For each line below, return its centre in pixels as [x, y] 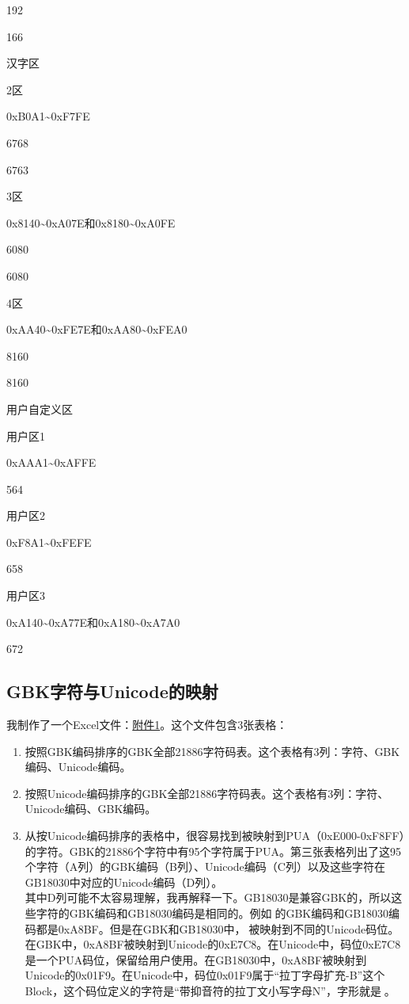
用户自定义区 [40, 408]
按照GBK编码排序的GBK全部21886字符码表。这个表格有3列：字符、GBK [212, 751]
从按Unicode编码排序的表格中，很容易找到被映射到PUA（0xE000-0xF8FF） [215, 836]
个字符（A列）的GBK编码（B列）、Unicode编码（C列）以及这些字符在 [205, 867]
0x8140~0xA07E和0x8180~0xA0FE [91, 222]
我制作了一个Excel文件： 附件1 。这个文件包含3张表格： [147, 725]
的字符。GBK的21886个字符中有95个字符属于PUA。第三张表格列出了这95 [213, 851]
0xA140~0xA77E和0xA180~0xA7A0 [93, 622]
